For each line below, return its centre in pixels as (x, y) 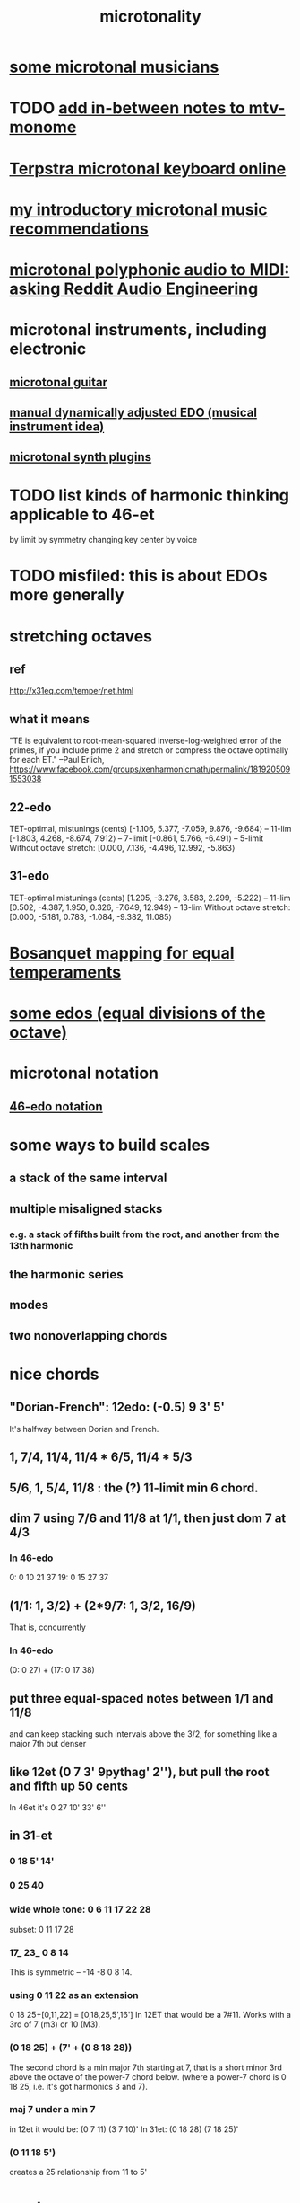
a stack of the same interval (88, 1178)
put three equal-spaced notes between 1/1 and (141, 1699)
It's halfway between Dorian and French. (84, 1429)
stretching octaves (81, 636)
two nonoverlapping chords (88, 1336)
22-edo (30, 807)
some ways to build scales (110, 1145)
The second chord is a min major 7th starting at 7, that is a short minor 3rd (146, 2067)
